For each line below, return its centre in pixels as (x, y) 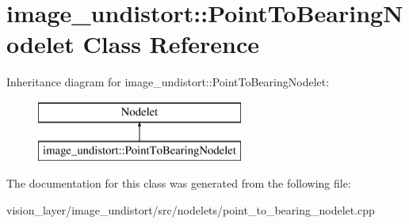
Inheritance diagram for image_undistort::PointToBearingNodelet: (168, 82)
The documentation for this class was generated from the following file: (179, 183)
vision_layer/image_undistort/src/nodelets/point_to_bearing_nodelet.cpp (191, 209)
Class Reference (171, 44)
